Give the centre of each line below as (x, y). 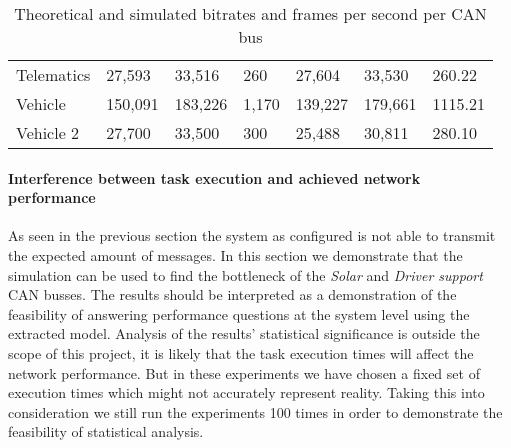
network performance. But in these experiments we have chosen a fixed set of (244, 372)
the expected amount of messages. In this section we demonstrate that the (235, 254)
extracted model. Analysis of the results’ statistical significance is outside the (244, 333)
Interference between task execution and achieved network (214, 177)
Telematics (53, 74)
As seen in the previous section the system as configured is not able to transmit (252, 235)
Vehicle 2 (48, 132)
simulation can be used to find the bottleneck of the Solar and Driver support (245, 274)
